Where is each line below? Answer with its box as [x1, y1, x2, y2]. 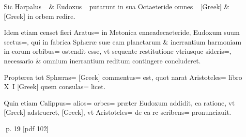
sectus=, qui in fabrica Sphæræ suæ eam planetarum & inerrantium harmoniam [4, 36, 242, 46]
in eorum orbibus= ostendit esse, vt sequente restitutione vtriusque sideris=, [4, 46, 231, 56]
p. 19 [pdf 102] [5, 123, 49, 133]
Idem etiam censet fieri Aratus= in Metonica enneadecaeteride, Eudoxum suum [4, 27, 240, 37]
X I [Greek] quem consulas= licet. [4, 81, 106, 91]
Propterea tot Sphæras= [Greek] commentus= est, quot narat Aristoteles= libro [4, 72, 242, 82]
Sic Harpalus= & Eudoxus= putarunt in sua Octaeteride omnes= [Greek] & [4, 1, 230, 11]
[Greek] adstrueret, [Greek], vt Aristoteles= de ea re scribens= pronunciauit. [4, 107, 231, 117]
